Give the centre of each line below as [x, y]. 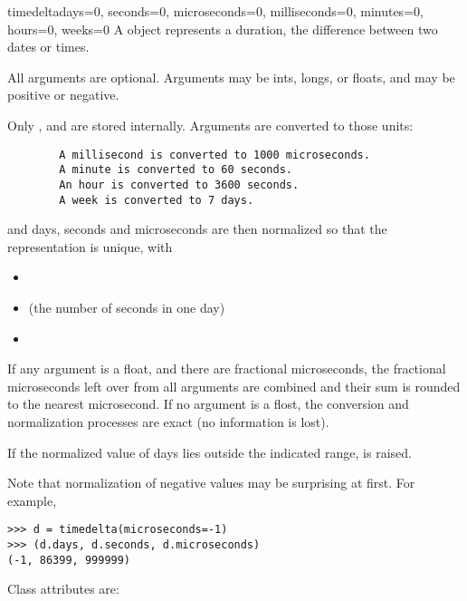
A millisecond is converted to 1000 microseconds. [214, 155]
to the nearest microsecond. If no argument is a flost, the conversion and [208, 404]
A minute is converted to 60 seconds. [176, 170]
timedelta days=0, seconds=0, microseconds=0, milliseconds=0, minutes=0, [215, 11]
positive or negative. [63, 95]
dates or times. [48, 47]
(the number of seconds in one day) [127, 307]
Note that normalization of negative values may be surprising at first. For [211, 483]
